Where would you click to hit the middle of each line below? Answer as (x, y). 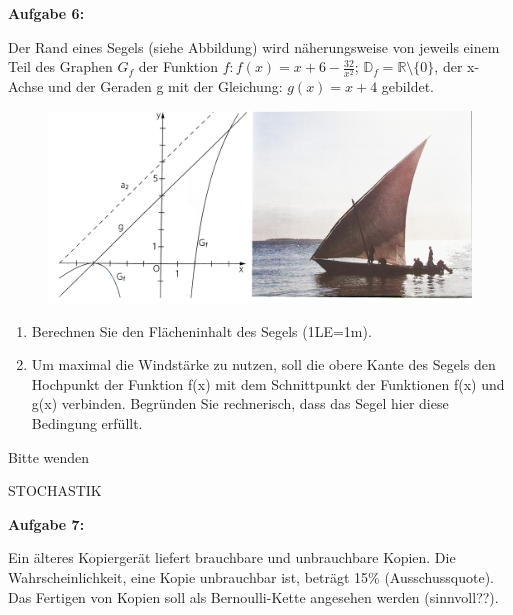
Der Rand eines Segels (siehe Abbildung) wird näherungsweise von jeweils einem (254, 46)
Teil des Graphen (60, 66)
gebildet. (407, 86)
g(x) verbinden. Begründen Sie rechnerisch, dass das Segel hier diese (240, 403)
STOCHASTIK (55, 490)
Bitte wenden (49, 456)
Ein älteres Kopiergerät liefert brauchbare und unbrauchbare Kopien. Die (232, 557)
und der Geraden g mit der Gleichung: (165, 86)
